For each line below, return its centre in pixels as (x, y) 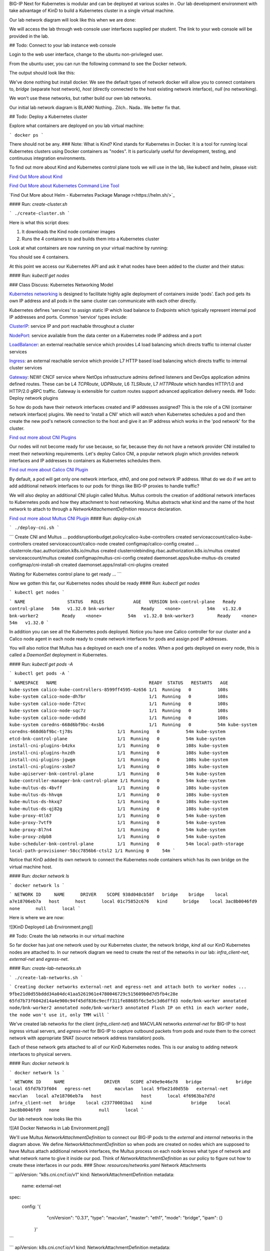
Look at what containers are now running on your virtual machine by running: (89, 248)
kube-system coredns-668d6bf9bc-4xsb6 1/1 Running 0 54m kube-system (133, 725)
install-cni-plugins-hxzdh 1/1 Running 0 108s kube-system (119, 753)
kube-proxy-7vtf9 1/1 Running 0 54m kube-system (117, 823)
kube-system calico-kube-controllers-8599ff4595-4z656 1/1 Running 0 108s (119, 690)
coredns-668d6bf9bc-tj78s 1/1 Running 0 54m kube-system (117, 732)
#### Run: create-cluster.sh (38, 204)
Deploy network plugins (34, 398)
